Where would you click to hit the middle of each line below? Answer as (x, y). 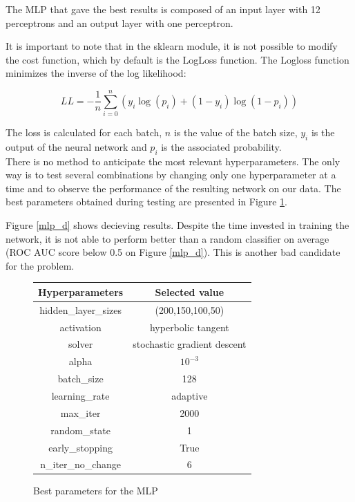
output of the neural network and (76, 146)
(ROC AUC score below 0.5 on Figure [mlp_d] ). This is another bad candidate (173, 252)
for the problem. (40, 265)
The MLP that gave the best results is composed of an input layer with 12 (163, 9)
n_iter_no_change (80, 464)
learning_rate (80, 396)
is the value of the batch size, (236, 132)
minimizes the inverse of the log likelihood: (96, 73)
